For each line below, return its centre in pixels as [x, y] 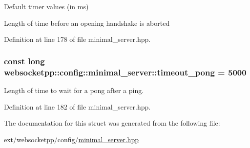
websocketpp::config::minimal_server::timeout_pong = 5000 [125, 72]
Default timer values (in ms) [46, 6]
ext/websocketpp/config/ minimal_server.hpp [71, 139]
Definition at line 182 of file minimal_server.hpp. [77, 106]
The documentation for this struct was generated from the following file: [112, 123]
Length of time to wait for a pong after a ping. [74, 90]
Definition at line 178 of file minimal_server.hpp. [77, 39]
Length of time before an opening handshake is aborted [87, 23]
